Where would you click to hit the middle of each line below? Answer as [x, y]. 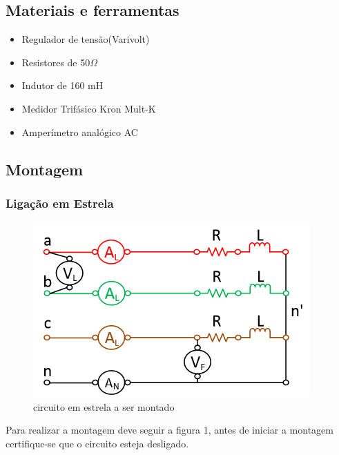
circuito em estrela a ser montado [104, 406]
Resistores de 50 [56, 62]
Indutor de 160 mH [62, 85]
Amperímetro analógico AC [80, 132]
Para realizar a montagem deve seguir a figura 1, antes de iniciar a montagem [169, 430]
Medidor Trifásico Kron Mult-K [89, 108]
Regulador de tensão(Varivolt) [86, 39]
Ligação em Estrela [60, 203]
